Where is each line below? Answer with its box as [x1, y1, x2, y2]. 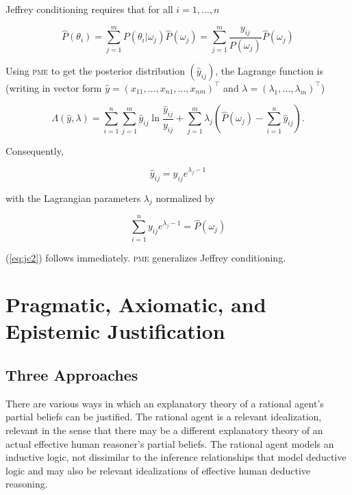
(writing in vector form [5, 80, 102, 94]
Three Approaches [5, 364, 138, 385]
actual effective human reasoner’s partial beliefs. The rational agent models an [5, 436, 334, 450]
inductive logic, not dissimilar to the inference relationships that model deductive [5, 450, 347, 464]
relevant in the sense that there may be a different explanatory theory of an [5, 423, 323, 437]
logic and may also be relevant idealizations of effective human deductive [5, 463, 311, 477]
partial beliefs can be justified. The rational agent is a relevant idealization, [5, 409, 322, 424]
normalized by [155, 190, 215, 205]
